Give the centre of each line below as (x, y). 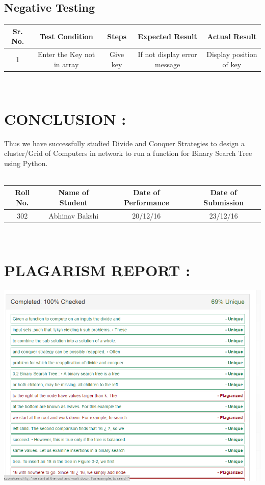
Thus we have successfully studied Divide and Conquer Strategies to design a (125, 143)
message (168, 64)
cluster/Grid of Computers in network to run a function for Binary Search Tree (128, 153)
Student (73, 203)
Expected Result (167, 36)
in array (66, 64)
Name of (74, 192)
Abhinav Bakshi (74, 215)
